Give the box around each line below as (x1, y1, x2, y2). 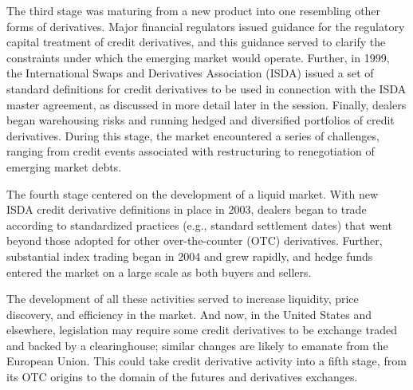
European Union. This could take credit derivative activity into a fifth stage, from (6, 353, 407, 369)
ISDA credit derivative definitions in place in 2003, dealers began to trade (6, 201, 367, 218)
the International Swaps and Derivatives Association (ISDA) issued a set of (6, 65, 374, 81)
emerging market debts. (6, 158, 122, 175)
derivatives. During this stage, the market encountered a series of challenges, (6, 127, 380, 144)
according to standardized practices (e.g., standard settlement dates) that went (6, 216, 392, 233)
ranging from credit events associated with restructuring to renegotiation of (6, 143, 375, 160)
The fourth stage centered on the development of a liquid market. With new (6, 185, 379, 202)
